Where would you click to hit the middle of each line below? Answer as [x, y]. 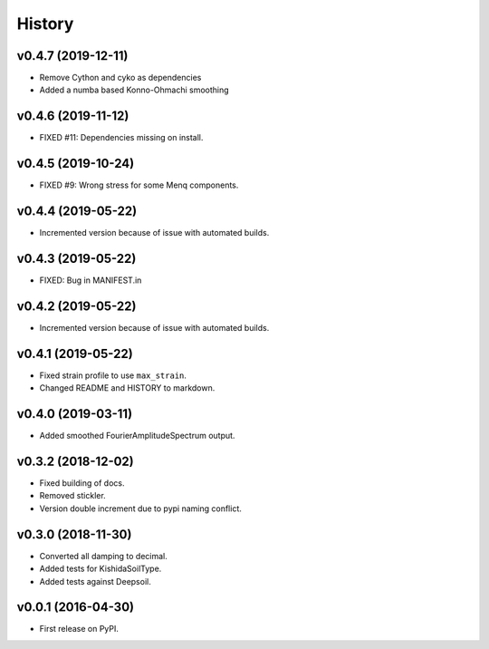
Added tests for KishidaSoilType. [101, 569]
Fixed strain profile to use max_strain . [113, 375]
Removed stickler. [72, 496]
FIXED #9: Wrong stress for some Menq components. [139, 185]
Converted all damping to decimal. [103, 556]
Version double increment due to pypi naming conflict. [140, 509]
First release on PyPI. [79, 629]
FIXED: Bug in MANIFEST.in [91, 280]
